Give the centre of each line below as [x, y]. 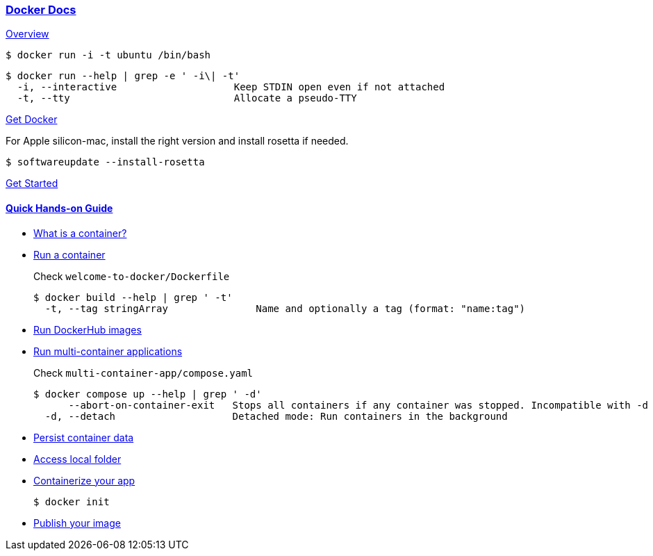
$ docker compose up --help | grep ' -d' [148, 394]
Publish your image [77, 523]
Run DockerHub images [88, 329]
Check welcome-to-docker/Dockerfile [132, 276]
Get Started [32, 183]
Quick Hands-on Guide [59, 208]
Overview [27, 34]
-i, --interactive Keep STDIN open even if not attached [231, 87]
